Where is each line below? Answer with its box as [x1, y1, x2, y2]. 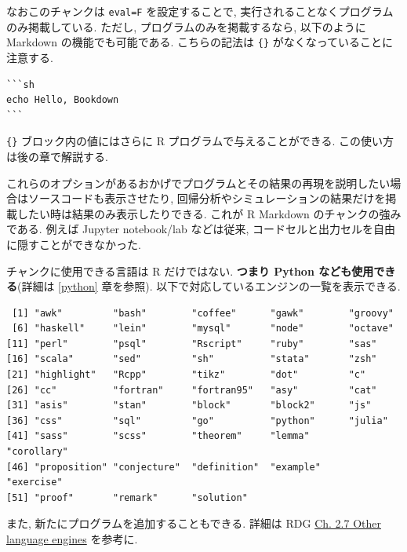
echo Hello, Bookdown [6, 94, 119, 106]
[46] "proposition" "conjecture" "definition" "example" [6, 461, 321, 473]
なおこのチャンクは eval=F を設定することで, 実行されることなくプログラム [6, 3, 394, 19]
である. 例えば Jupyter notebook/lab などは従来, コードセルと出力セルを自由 [6, 221, 395, 237]
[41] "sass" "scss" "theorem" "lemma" [6, 430, 310, 442]
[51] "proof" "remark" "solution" [6, 492, 248, 503]
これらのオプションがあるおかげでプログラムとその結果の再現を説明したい [6, 174, 391, 191]
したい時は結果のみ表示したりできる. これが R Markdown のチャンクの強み [16, 205, 402, 221]
